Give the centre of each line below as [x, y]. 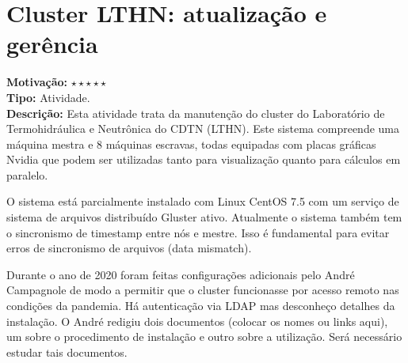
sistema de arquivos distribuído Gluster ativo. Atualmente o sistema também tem [204, 217]
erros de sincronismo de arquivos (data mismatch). [129, 248]
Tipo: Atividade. [48, 97]
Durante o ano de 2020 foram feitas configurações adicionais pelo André [181, 274]
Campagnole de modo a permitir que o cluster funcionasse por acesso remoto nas [203, 290]
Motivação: [37, 82]
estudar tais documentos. [67, 352]
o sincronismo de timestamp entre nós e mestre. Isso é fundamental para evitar [198, 232]
